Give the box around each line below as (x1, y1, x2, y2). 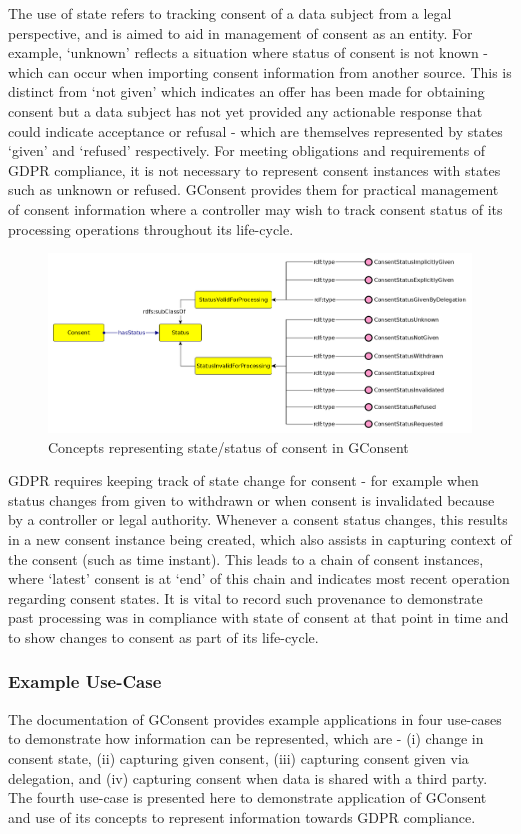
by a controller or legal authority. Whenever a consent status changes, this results (8, 509, 508, 530)
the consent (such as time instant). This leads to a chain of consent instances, (8, 548, 484, 569)
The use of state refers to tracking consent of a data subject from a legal (8, 3, 452, 23)
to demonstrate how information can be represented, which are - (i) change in (8, 728, 484, 749)
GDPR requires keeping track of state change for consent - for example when (8, 470, 479, 491)
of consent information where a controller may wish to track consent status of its (8, 198, 503, 219)
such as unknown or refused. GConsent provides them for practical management (8, 179, 499, 200)
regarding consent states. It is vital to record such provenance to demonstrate (8, 587, 483, 608)
